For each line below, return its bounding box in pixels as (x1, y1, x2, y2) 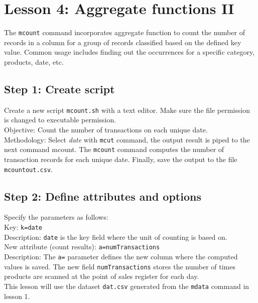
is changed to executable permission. (4, 114, 116, 125)
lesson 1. (4, 290, 30, 301)
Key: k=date (4, 221, 43, 232)
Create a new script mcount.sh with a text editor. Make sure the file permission (4, 104, 250, 115)
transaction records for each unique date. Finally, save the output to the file (4, 154, 237, 164)
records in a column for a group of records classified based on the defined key (4, 37, 241, 47)
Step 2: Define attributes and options (4, 188, 201, 204)
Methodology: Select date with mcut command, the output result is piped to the (4, 134, 250, 144)
